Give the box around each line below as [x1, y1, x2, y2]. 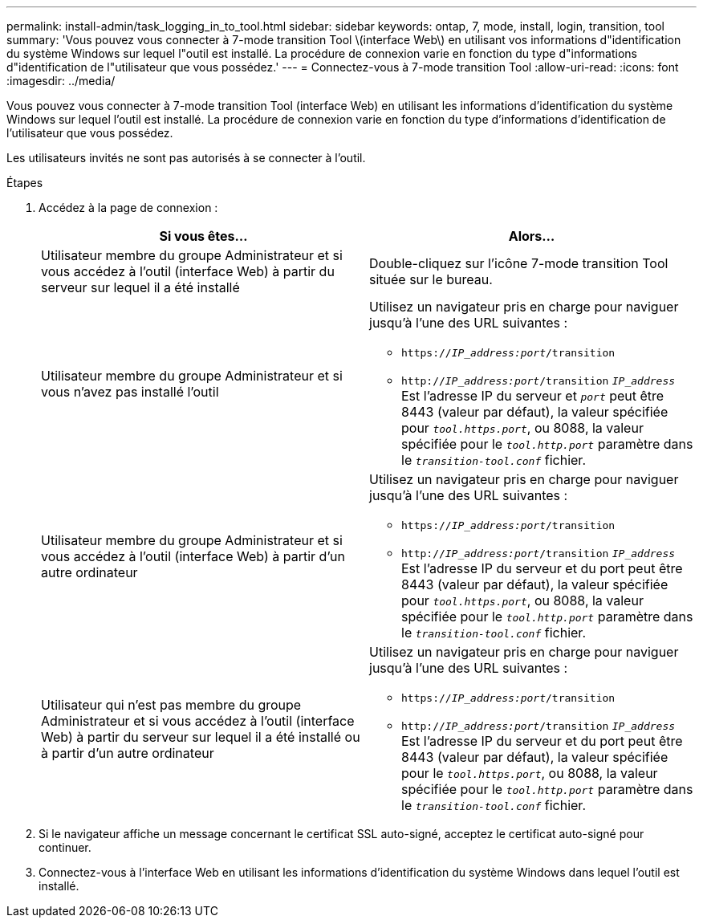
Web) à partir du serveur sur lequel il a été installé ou [41, 728, 360, 745]
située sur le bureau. [369, 271, 493, 287]
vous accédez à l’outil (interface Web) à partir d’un [41, 547, 345, 564]
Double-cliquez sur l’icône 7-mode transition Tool [369, 255, 668, 271]
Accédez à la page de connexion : [39, 201, 218, 214]
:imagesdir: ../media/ [6, 74, 116, 88]
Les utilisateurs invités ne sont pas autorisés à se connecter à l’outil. [6, 151, 366, 165]
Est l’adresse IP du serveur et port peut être [401, 388, 664, 404]
